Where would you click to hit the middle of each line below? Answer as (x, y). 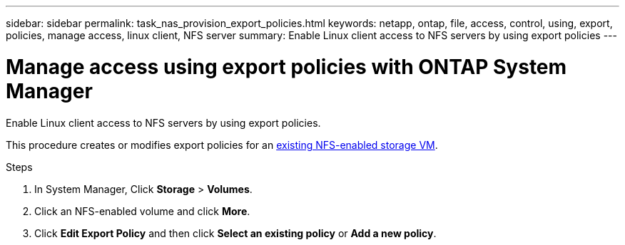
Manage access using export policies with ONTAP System (286, 67)
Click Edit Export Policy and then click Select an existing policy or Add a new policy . (235, 233)
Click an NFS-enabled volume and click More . (142, 211)
